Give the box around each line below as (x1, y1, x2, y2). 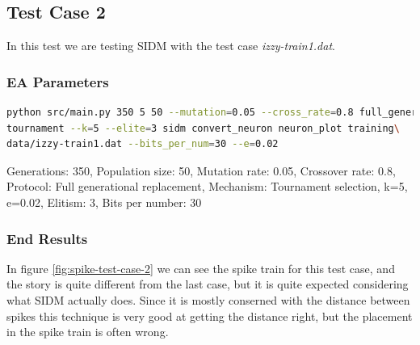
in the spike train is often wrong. (6, 323, 169, 340)
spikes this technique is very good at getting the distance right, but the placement (6, 307, 413, 324)
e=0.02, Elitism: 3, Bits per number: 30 (6, 193, 202, 210)
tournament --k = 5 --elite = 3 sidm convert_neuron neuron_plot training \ (6, 122, 400, 134)
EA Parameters (6, 71, 109, 91)
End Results (6, 228, 88, 248)
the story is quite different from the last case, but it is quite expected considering (6, 276, 409, 292)
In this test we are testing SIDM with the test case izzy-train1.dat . (6, 37, 335, 54)
